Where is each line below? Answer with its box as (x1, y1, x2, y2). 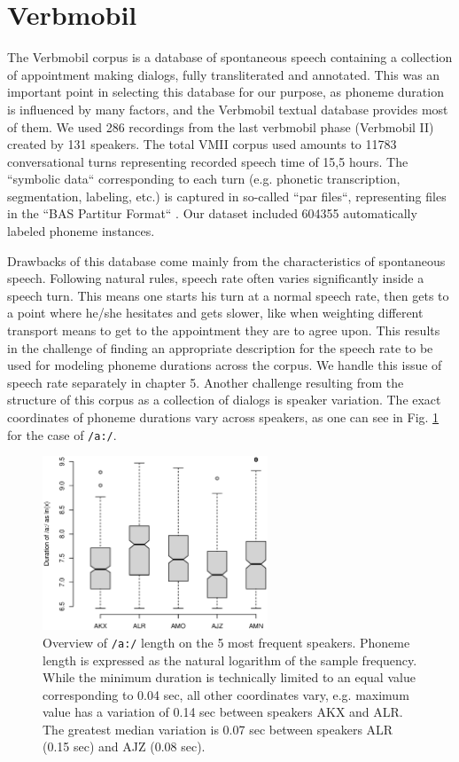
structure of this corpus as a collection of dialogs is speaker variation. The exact (7, 390, 441, 409)
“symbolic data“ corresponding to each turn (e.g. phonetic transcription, (7, 169, 401, 188)
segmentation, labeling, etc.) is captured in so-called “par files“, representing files (7, 186, 447, 205)
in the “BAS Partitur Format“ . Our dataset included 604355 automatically (7, 204, 417, 223)
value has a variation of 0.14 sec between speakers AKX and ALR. (43, 703, 403, 721)
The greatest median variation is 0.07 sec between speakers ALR (43, 719, 393, 738)
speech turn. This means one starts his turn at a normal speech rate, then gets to (7, 286, 449, 304)
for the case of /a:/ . (7, 425, 117, 444)
